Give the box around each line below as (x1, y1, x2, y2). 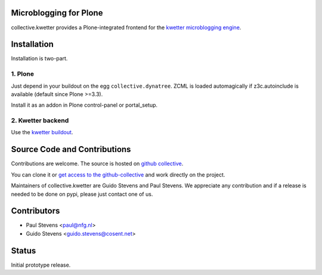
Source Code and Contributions (11, 144, 131, 155)
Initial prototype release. (11, 261, 71, 268)
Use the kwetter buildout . (11, 129, 73, 136)
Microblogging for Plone (11, 8, 103, 18)
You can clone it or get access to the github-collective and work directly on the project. (11, 171, 225, 178)
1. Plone (11, 70, 34, 78)
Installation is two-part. (11, 55, 68, 62)
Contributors (11, 206, 60, 216)
